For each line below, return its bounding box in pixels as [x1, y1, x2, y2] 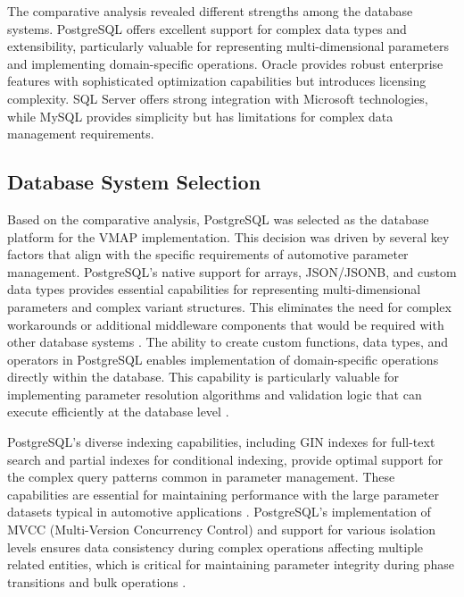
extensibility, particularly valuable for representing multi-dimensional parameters [7, 37, 449, 55]
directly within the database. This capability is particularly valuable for [7, 367, 400, 386]
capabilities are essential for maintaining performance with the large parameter [7, 484, 439, 503]
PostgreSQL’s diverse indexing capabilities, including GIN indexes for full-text [7, 433, 435, 451]
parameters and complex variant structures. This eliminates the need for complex [7, 297, 452, 315]
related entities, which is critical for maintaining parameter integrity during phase [7, 555, 455, 574]
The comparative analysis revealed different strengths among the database [7, 2, 413, 20]
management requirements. [7, 124, 154, 143]
